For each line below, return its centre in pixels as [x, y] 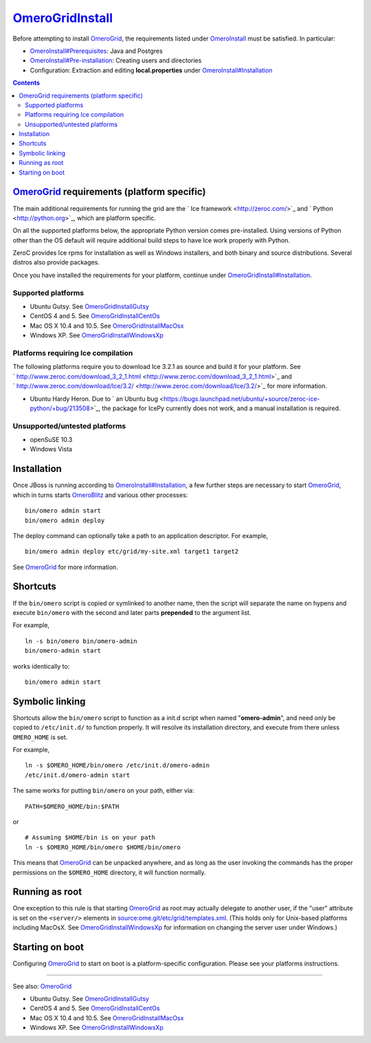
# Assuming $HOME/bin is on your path [90, 838]
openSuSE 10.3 [51, 440]
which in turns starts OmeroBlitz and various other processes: [100, 495]
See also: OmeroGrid [42, 986]
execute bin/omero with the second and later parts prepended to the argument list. [132, 612]
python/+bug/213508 [60, 408]
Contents [26, 83]
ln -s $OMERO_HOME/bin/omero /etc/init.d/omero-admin [117, 765]
